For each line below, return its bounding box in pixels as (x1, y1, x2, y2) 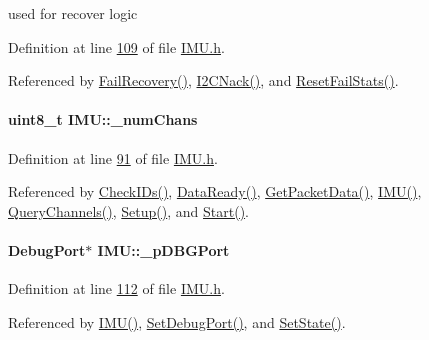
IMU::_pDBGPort (97, 239, 230, 260)
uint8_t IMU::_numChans (8, 109, 198, 130)
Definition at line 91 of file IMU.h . (8, 147, 218, 168)
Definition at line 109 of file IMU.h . (8, 36, 225, 57)
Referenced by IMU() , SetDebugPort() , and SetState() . (8, 311, 346, 332)
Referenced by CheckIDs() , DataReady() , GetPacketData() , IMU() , (8, 181, 422, 202)
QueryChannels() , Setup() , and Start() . (8, 200, 249, 221)
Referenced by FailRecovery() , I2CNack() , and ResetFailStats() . (8, 70, 399, 91)
